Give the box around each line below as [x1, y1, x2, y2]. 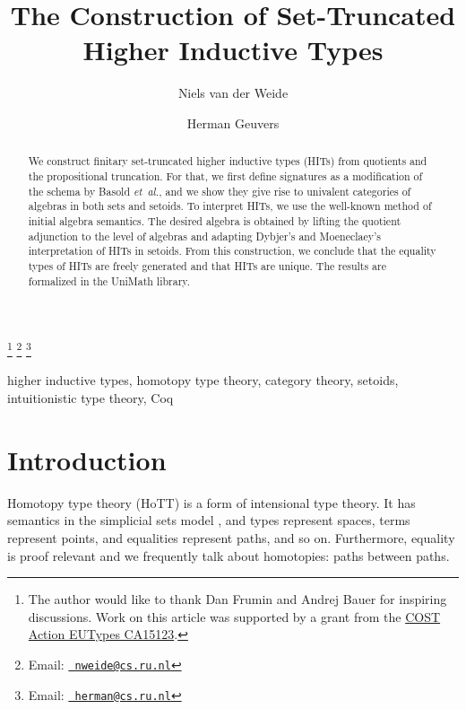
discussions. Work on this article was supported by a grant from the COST [28, 607, 441, 626]
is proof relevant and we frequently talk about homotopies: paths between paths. [7, 546, 450, 565]
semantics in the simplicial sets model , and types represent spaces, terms [7, 511, 410, 530]
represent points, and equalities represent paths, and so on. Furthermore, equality [7, 528, 455, 547]
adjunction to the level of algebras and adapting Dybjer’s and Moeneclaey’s [28, 228, 381, 243]
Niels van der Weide [177, 83, 289, 102]
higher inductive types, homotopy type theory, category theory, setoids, [7, 371, 399, 390]
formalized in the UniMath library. [28, 273, 190, 288]
